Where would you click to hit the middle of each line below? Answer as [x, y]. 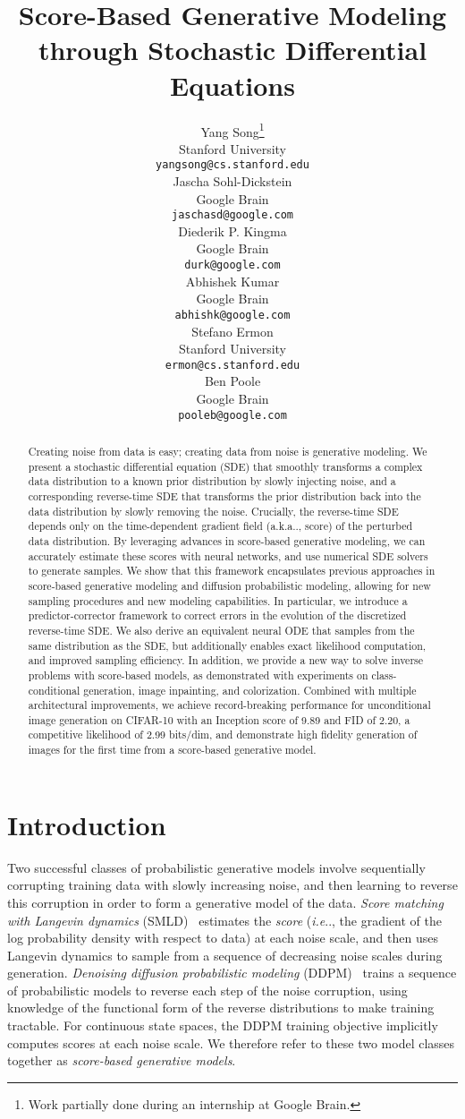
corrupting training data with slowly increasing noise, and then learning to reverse [232, 885]
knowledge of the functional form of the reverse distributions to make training [221, 1008]
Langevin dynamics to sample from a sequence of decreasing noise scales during [225, 955]
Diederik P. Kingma [232, 231]
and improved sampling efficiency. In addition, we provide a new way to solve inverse [226, 660]
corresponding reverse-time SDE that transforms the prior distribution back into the [224, 495]
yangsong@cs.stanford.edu [232, 165]
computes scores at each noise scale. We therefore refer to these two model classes [231, 1042]
